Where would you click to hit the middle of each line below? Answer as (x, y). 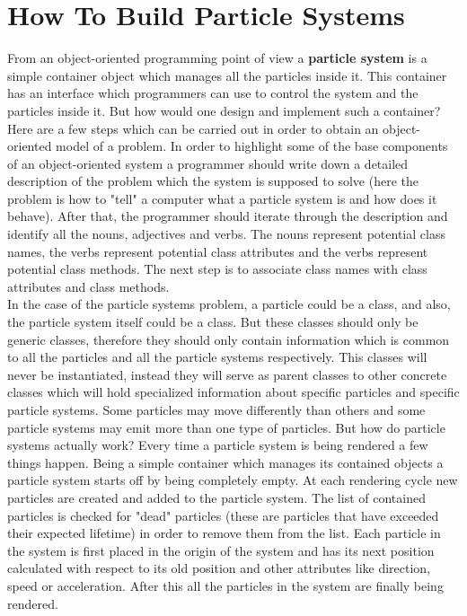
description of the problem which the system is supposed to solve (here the (213, 181)
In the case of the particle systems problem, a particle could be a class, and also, (229, 304)
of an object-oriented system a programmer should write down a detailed (208, 163)
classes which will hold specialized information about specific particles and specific (233, 392)
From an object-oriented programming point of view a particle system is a (217, 58)
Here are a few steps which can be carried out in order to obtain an (193, 128)
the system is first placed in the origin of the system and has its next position (221, 550)
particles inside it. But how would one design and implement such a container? (224, 110)
